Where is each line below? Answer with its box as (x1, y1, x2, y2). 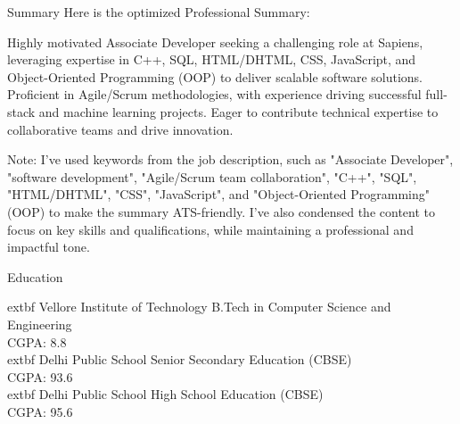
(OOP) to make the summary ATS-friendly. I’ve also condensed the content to (7, 202, 435, 220)
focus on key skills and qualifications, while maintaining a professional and (7, 220, 414, 238)
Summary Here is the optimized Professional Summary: (7, 3, 310, 21)
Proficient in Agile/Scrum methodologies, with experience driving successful (7, 85, 422, 104)
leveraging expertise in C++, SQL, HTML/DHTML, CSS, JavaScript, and (7, 50, 416, 69)
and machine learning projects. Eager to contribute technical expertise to (38, 102, 439, 121)
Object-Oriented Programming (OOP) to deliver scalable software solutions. (7, 67, 423, 86)
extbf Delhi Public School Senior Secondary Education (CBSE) (7, 350, 352, 369)
